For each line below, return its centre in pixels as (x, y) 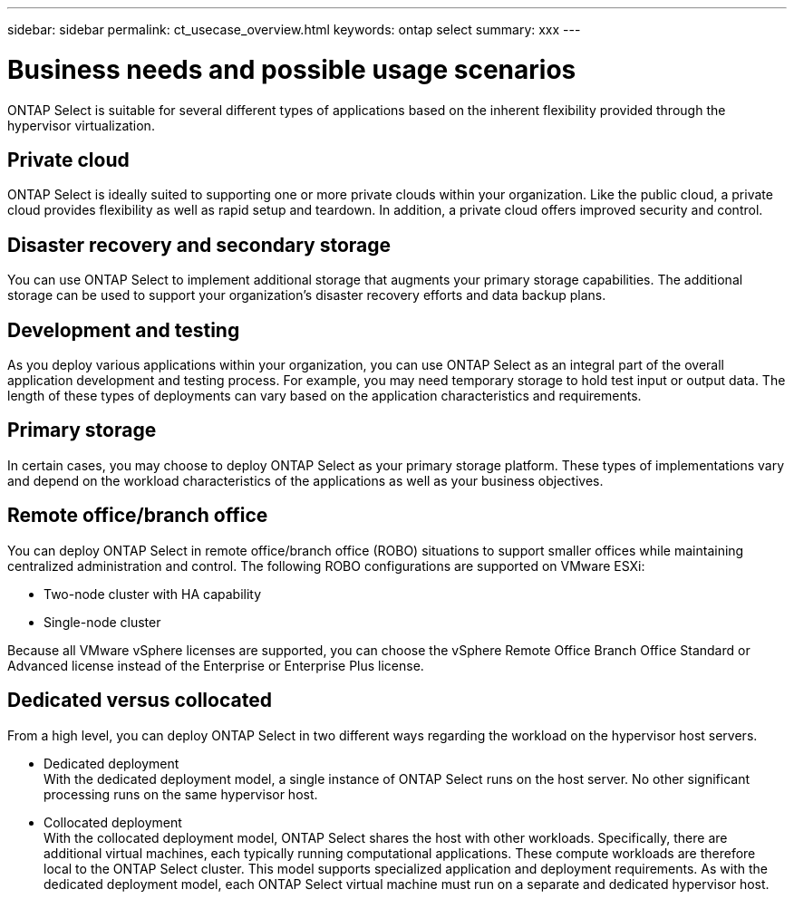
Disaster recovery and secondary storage (199, 245)
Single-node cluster (102, 622)
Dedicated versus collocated (140, 701)
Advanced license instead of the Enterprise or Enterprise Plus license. (216, 665)
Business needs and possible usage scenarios (292, 69)
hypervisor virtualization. (81, 125)
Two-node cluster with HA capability (153, 594)
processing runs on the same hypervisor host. (181, 794)
